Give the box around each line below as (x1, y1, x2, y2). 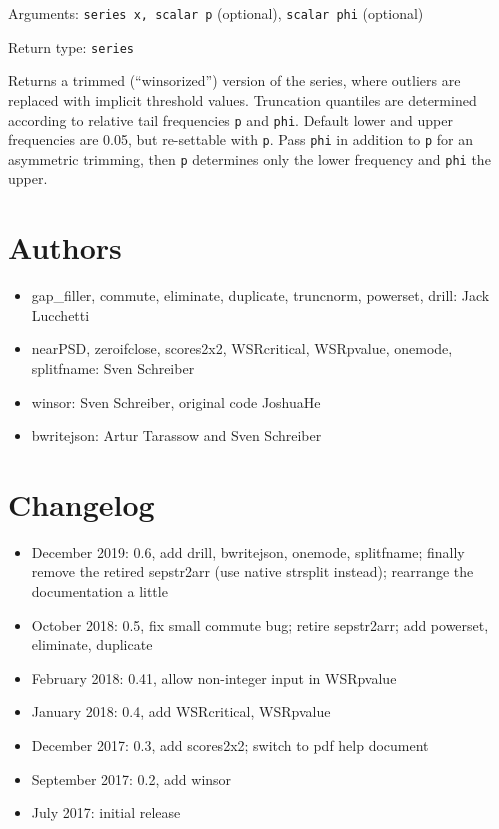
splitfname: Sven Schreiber (31, 357, 195, 378)
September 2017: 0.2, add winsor (31, 768, 232, 789)
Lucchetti (31, 304, 90, 325)
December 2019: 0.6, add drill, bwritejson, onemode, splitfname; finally (31, 541, 465, 562)
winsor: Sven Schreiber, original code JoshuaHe (31, 391, 321, 412)
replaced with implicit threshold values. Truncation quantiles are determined (8, 89, 477, 110)
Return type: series (8, 36, 135, 57)
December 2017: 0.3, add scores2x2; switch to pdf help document (31, 735, 429, 756)
